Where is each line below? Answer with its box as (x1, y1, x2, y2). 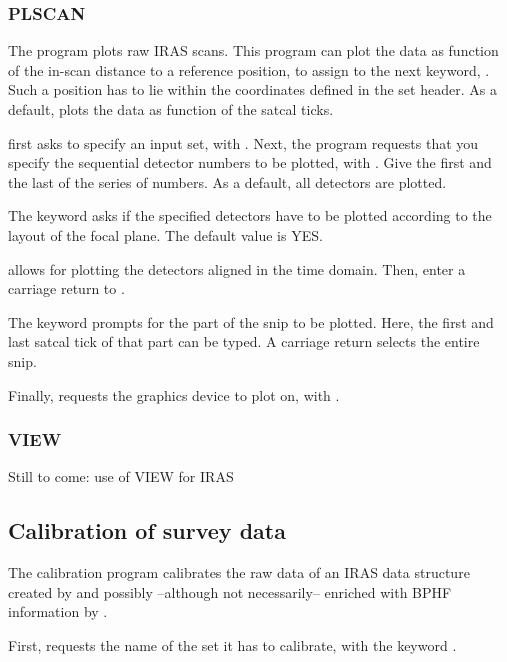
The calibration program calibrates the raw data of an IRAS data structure (8, 562, 470, 583)
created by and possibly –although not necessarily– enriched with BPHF (8, 581, 452, 602)
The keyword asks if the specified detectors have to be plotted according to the (8, 205, 492, 226)
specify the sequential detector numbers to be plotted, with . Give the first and (8, 152, 492, 173)
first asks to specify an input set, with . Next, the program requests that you (8, 132, 479, 153)
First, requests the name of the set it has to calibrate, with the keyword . (8, 634, 457, 655)
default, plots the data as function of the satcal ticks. (8, 99, 334, 119)
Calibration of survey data (8, 515, 286, 546)
